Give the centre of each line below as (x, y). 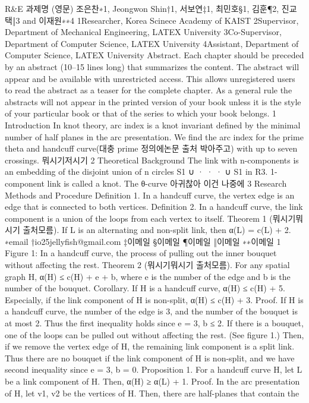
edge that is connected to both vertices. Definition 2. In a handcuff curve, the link (154, 207)
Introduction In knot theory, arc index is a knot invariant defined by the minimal (153, 125)
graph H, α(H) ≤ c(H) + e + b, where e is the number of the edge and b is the (148, 276)
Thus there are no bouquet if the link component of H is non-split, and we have (150, 358)
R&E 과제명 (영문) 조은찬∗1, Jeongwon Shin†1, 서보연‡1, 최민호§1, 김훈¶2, (142, 8)
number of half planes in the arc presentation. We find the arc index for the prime (154, 136)
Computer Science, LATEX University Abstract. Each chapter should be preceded (154, 55)
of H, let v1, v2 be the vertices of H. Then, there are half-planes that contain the (152, 393)
